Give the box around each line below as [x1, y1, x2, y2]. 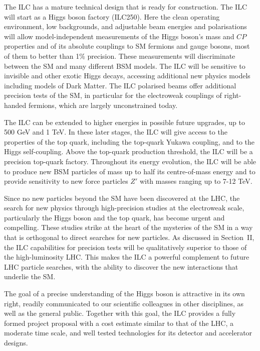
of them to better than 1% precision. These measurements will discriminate [4, 50, 235, 61]
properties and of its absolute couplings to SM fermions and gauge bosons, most [4, 41, 250, 51]
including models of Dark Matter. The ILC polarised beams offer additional [4, 80, 236, 90]
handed [4, 99, 27, 110]
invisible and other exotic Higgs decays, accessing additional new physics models [4, 70, 250, 81]
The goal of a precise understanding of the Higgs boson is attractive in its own [4, 288, 245, 299]
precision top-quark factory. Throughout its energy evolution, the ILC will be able [4, 156, 256, 166]
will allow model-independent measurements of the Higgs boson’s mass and [4, 31, 234, 41]
